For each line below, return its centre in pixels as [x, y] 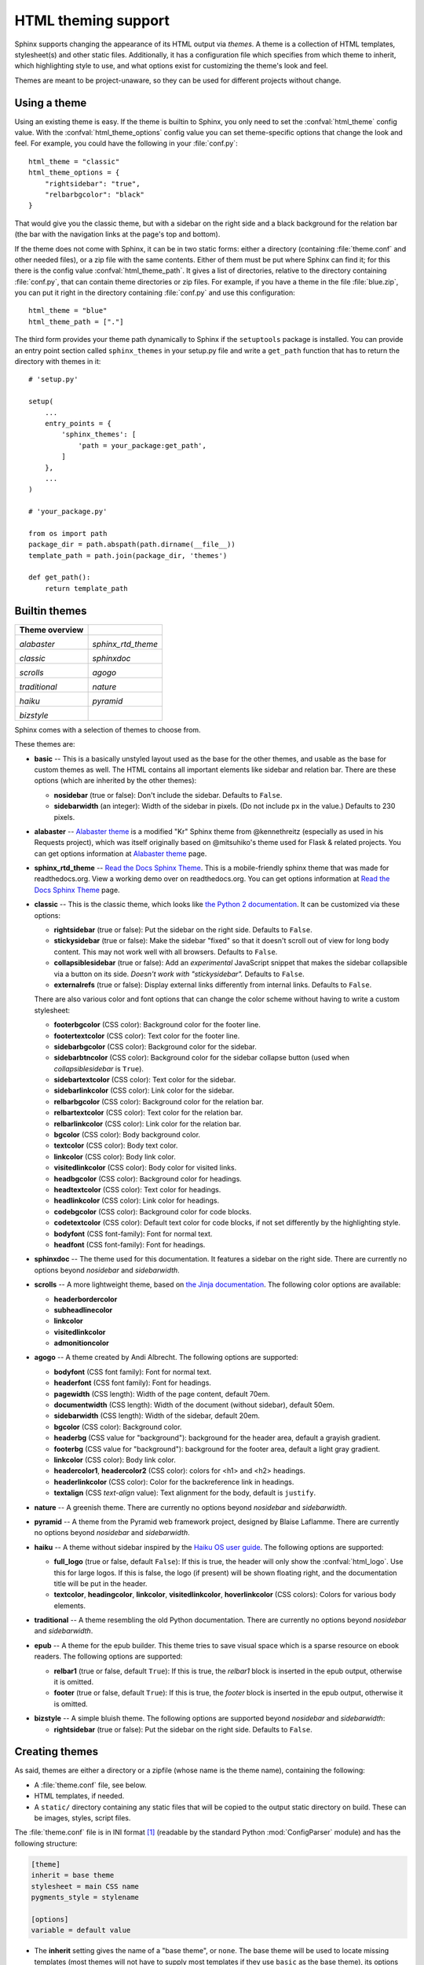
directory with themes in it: [58, 362]
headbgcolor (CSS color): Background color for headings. [148, 1178]
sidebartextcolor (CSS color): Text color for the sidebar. [145, 1080]
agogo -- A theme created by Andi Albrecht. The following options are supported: [166, 1357]
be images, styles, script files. [82, 1818]
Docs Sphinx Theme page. [77, 890]
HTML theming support [92, 20]
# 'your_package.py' [68, 512]
